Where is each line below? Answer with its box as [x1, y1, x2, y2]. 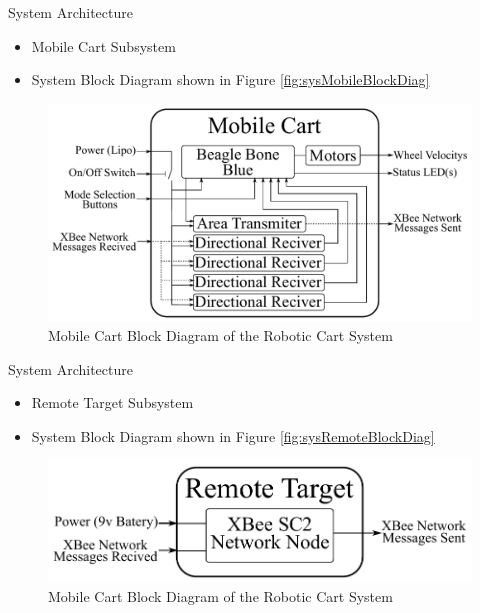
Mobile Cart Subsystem [31, 35, 176, 56]
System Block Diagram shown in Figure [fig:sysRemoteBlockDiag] [31, 425, 435, 446]
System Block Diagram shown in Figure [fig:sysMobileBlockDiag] [31, 69, 430, 90]
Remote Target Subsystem [31, 392, 194, 413]
